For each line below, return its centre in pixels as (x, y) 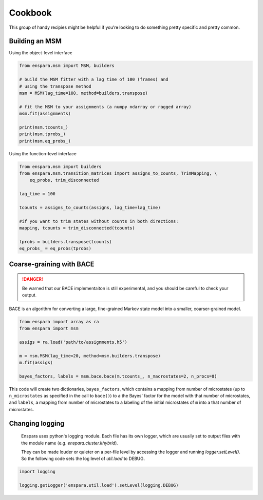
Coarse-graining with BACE (52, 264)
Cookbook (30, 13)
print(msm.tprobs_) (42, 134)
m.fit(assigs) (36, 362)
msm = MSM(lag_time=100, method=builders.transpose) (84, 93)
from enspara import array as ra (59, 322)
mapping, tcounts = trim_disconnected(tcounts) (77, 228)
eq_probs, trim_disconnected (64, 180)
